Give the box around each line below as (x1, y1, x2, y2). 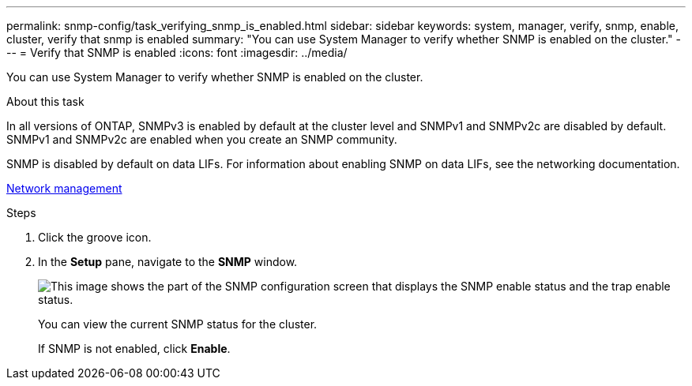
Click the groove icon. (38, 230, 152, 244)
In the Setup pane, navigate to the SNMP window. (38, 255, 298, 268)
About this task (6, 95, 85, 108)
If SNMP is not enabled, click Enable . (38, 342, 231, 355)
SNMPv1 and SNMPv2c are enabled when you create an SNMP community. (6, 133, 397, 146)
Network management (6, 182, 122, 195)
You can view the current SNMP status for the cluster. (38, 317, 318, 331)
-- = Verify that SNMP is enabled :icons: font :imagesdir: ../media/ (6, 46, 348, 59)
